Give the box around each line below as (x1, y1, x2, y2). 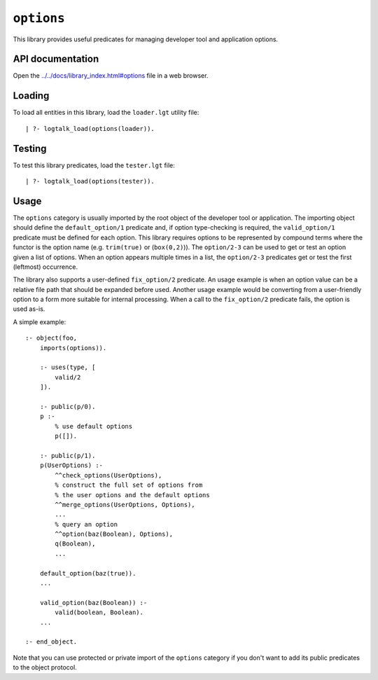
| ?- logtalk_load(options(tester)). (25, 177, 155, 186)
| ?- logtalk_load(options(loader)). (25, 125, 155, 132)
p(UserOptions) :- (39, 462, 104, 469)
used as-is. (13, 305, 45, 313)
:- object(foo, (25, 334, 78, 342)
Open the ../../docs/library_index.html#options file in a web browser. (13, 71, 209, 80)
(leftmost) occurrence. (13, 263, 78, 271)
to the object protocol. (13, 663, 77, 672)
